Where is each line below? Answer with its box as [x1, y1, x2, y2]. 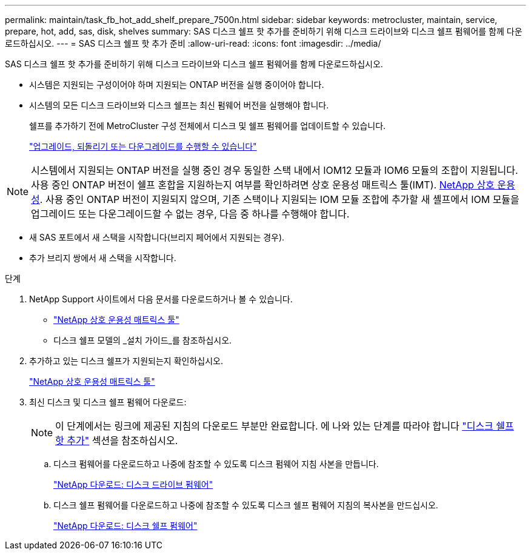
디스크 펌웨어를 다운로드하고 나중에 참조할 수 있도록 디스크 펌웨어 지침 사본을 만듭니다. [53, 459, 379, 469]
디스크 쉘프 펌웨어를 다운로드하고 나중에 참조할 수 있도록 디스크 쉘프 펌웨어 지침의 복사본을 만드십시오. [53, 500, 438, 510]
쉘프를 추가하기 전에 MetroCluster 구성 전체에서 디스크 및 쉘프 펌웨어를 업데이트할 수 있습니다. [29, 121, 386, 131]
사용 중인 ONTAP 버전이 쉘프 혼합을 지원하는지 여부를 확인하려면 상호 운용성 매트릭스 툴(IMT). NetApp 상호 [31, 179, 495, 191]
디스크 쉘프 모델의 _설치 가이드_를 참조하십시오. [53, 335, 232, 345]
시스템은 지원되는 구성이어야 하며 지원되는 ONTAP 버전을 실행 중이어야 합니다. [29, 79, 324, 90]
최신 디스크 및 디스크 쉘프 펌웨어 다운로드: [29, 397, 187, 407]
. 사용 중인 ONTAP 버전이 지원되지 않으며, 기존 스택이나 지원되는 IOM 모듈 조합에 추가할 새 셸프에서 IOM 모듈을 [39, 193, 519, 205]
